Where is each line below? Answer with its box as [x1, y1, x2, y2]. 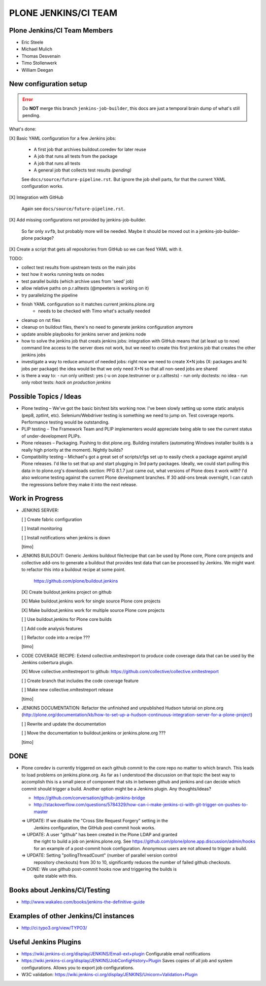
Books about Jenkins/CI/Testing [9, 886, 110, 895]
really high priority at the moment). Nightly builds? [21, 447, 123, 453]
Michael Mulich [21, 46, 53, 52]
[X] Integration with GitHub [9, 194, 64, 200]
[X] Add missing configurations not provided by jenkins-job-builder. [9, 217, 146, 223]
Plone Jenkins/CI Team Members [9, 26, 113, 35]
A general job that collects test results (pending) [33, 167, 132, 173]
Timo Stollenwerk [21, 60, 57, 66]
